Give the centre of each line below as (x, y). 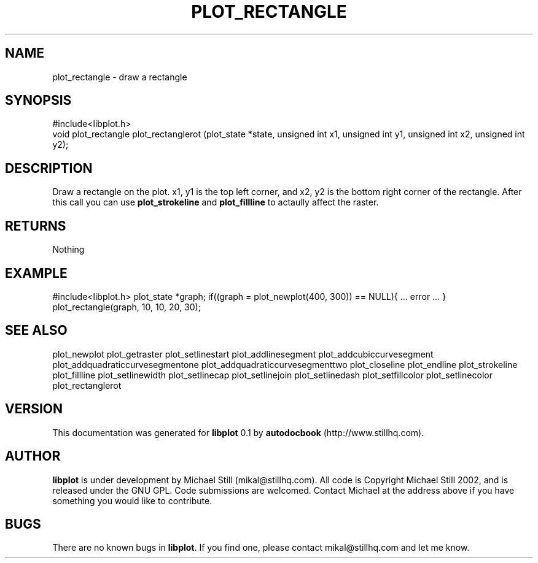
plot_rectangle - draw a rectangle (120, 77)
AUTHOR (33, 456)
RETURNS (36, 226)
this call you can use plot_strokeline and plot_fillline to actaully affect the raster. (216, 202)
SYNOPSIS (38, 101)
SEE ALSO (36, 331)
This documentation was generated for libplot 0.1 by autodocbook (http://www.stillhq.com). (238, 432)
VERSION (34, 409)
